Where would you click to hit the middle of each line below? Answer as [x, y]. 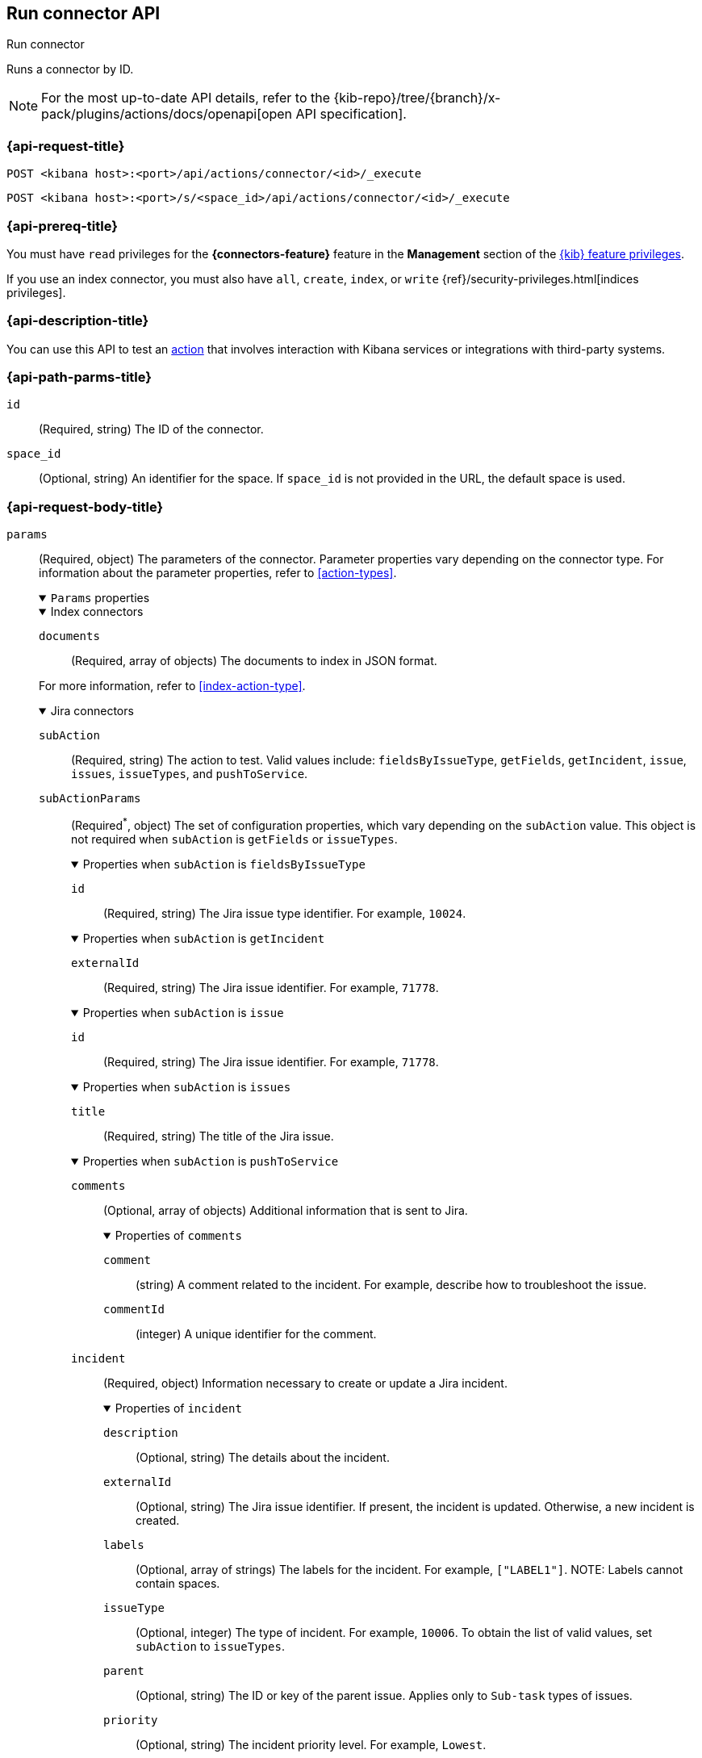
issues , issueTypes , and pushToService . [190, 774]
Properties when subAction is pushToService [211, 1161]
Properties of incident [178, 1408]
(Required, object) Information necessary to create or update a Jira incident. [305, 1383]
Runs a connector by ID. [70, 69]
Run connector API [84, 13]
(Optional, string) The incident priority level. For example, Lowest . [311, 1744]
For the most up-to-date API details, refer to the [186, 98]
